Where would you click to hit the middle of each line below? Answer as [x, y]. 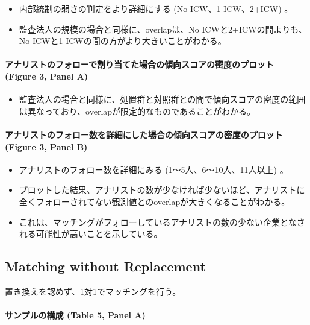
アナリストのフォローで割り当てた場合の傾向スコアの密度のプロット [139, 64]
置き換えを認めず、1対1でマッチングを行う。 [93, 291]
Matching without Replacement [105, 266]
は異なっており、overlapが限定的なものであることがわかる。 [137, 111]
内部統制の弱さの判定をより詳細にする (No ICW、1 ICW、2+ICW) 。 [156, 8]
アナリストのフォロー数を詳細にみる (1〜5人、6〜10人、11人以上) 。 [153, 169]
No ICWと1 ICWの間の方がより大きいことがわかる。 [122, 41]
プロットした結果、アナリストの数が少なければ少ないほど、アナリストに [162, 190]
